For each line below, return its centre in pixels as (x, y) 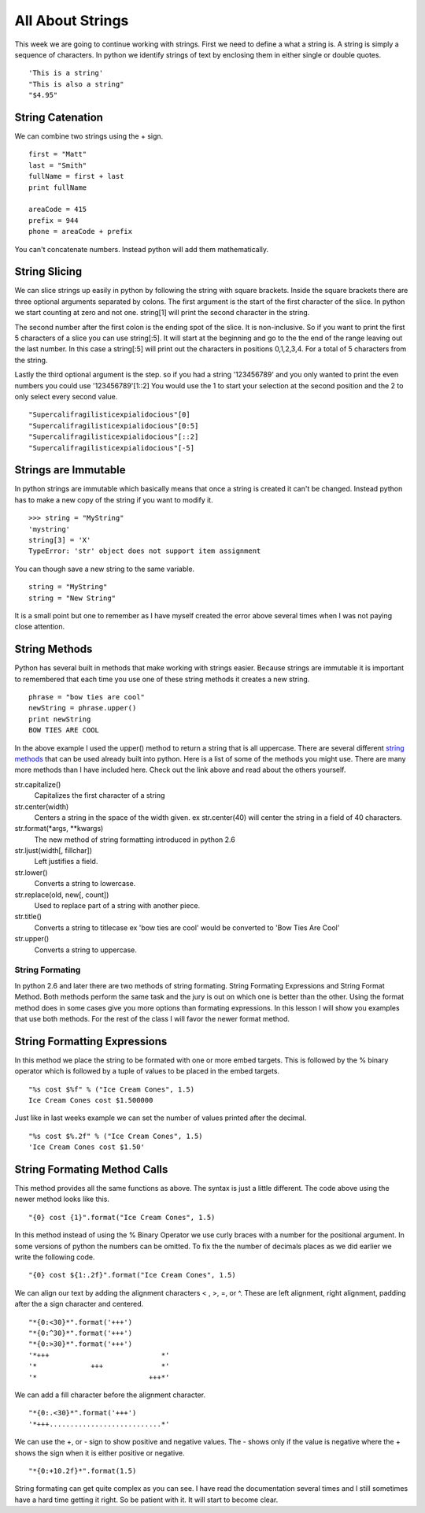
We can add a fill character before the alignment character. (110, 1395)
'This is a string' (66, 73)
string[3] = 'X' (60, 540)
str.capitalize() (38, 784)
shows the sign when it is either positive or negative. (100, 1452)
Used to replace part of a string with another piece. (117, 906)
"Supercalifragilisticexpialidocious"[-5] (112, 448)
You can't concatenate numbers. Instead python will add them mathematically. (142, 249)
